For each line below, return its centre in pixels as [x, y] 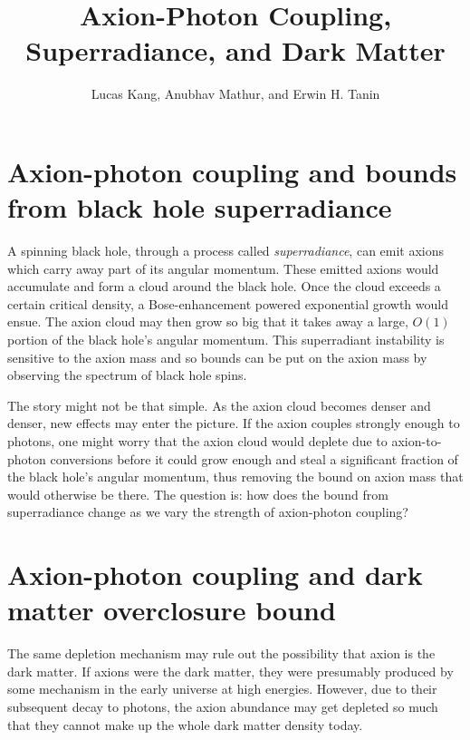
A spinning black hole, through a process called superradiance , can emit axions [226, 251]
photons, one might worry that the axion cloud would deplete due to [197, 440]
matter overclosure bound [172, 610]
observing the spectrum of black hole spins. [127, 375]
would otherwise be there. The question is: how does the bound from [198, 494]
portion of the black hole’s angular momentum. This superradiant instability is [226, 339]
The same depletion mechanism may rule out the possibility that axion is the [221, 653]
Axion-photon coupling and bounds [232, 171]
